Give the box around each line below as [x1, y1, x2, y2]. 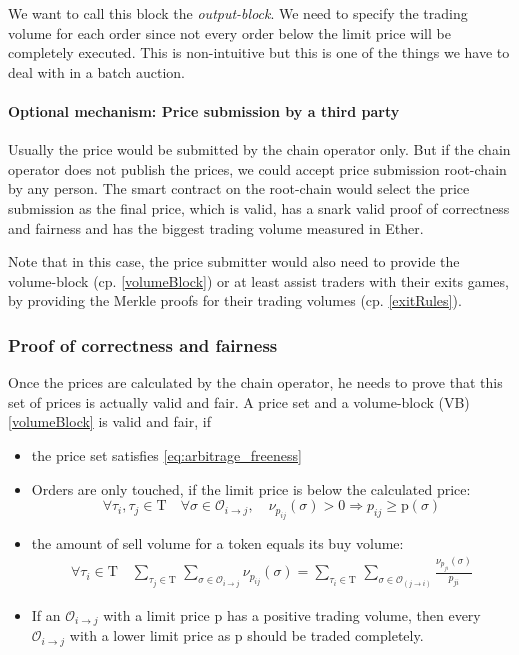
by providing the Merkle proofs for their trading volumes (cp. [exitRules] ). [8, 290, 462, 311]
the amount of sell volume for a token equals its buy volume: [31, 532, 404, 553]
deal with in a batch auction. [8, 61, 185, 82]
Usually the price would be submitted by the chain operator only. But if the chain [8, 139, 511, 160]
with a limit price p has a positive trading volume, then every [103, 604, 481, 625]
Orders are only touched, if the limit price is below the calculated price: [31, 478, 471, 499]
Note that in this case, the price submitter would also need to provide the [8, 251, 460, 272]
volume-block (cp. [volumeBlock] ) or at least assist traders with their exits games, [8, 270, 509, 291]
